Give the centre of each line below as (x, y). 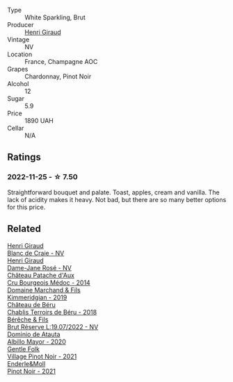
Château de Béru (31, 304)
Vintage (18, 40)
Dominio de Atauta (34, 334)
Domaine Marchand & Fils (44, 290)
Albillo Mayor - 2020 (37, 341)
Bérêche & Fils (28, 319)
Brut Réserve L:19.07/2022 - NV (53, 326)
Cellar (16, 128)
